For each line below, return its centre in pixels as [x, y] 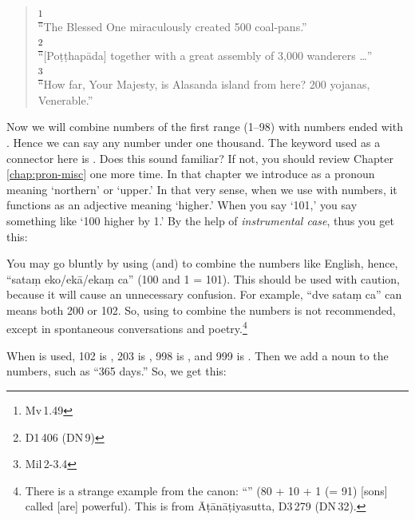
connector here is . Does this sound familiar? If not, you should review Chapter [200, 158]
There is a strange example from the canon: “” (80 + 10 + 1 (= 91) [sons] [206, 490]
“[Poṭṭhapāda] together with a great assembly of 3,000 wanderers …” [205, 56]
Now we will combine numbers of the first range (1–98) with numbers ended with [205, 127]
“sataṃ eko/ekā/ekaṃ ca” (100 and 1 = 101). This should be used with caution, [203, 278]
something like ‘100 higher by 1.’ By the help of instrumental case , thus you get [200, 220]
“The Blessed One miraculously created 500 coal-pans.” [172, 27]
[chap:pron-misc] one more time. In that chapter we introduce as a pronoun [191, 174]
